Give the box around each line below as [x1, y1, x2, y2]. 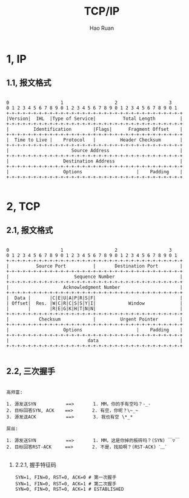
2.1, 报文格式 [6, 225, 53, 235]
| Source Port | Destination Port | [6, 263, 183, 269]
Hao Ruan [89, 24, 114, 32]
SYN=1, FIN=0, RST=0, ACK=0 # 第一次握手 [15, 474, 117, 480]
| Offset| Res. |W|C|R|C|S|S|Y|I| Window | [6, 300, 183, 306]
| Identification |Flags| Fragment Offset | [6, 126, 183, 132]
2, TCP [6, 199, 41, 213]
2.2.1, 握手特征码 [15, 461, 56, 468]
